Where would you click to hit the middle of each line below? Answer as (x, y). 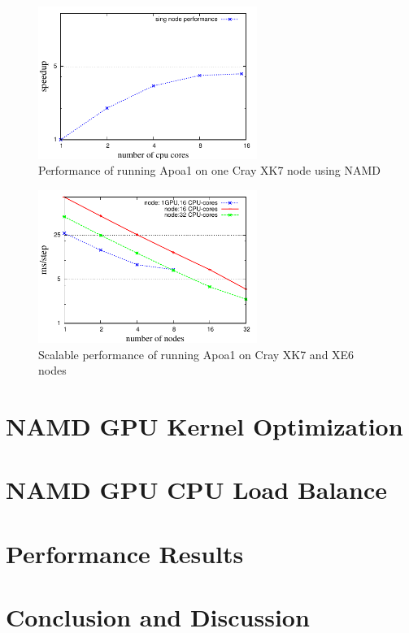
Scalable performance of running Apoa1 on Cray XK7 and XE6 (196, 354)
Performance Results (125, 553)
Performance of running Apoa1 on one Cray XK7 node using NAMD (210, 170)
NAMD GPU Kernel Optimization (204, 425)
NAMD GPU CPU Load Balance (196, 490)
